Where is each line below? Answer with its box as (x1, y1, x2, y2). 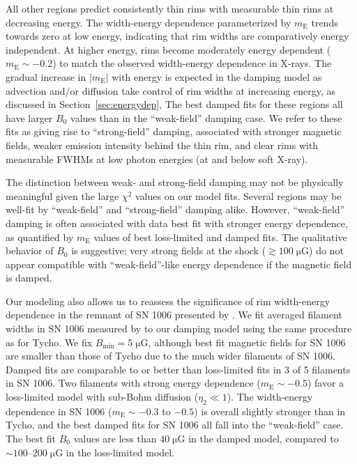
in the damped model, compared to (188, 431, 339, 446)
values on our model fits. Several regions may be (135, 188, 342, 203)
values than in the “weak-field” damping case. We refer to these (70, 110, 342, 125)
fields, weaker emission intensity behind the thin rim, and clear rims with (6, 137, 319, 152)
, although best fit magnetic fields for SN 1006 (148, 334, 346, 349)
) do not (309, 243, 344, 258)
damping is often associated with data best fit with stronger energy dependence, (6, 215, 348, 230)
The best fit (6, 431, 56, 446)
